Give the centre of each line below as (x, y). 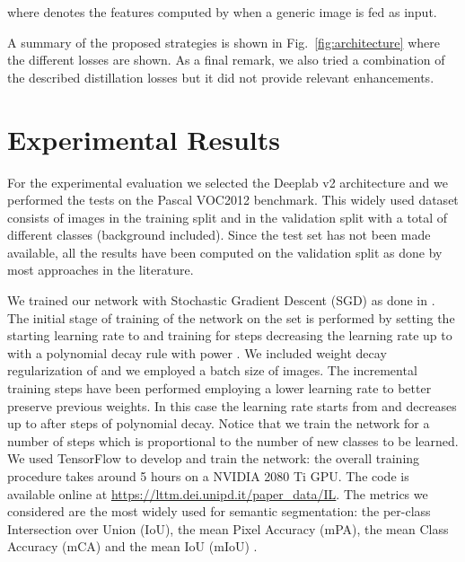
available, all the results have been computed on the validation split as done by (225, 252)
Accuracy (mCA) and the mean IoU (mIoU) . (132, 546)
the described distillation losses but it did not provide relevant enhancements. (221, 77)
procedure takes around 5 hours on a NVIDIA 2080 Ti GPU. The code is (208, 476)
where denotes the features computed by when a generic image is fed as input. (222, 12)
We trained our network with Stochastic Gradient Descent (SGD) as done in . (221, 300)
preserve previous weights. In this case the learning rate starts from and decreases (232, 405)
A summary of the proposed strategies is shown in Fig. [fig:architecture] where (224, 42)
